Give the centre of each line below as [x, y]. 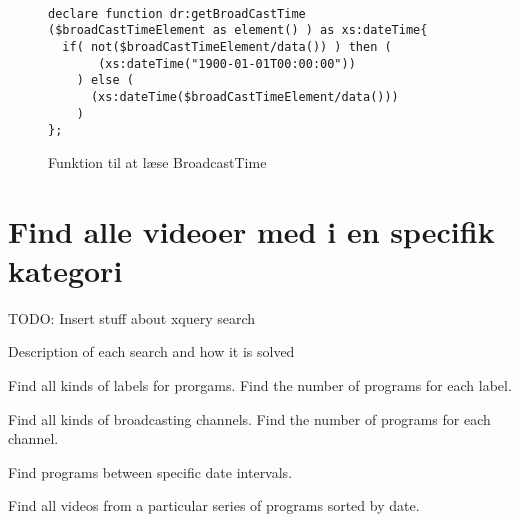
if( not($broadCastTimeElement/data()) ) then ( [227, 46]
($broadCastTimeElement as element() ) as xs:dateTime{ [238, 30]
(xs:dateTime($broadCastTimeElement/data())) [244, 96]
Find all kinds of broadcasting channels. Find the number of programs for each [249, 418]
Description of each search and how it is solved [151, 351]
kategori [65, 269]
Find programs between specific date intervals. [150, 471]
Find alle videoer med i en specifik [251, 230]
